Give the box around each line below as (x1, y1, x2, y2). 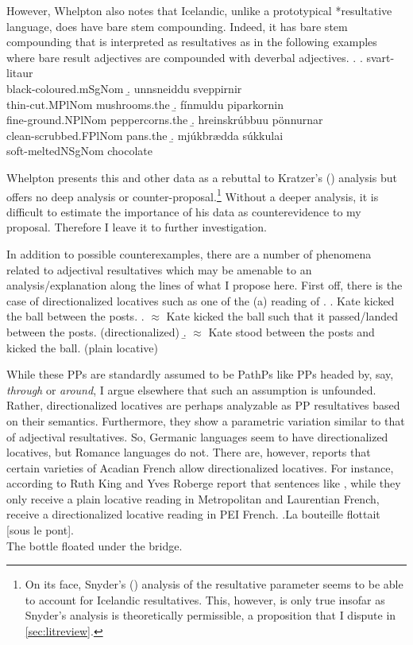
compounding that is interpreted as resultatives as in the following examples (6, 33, 377, 50)
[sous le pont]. (6, 522, 74, 538)
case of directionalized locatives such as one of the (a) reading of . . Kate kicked (6, 292, 395, 309)
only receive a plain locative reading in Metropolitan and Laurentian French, (6, 490, 380, 507)
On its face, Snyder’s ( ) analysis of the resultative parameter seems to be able (25, 576, 403, 593)
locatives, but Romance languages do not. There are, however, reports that (6, 444, 371, 460)
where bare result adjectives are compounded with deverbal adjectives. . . (6, 49, 363, 65)
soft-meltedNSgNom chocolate (6, 142, 153, 159)
